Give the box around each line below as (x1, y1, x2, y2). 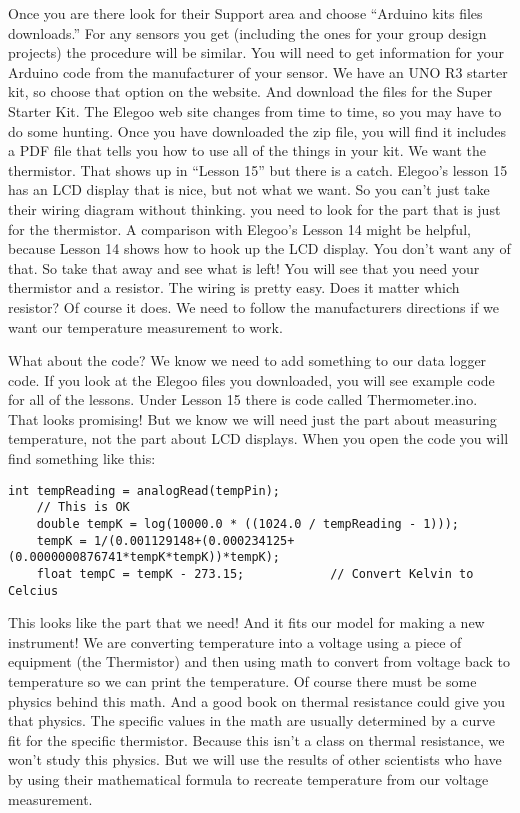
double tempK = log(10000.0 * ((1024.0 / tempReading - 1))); (36, 516, 460, 531)
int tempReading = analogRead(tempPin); (8, 483, 281, 498)
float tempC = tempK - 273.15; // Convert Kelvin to (36, 566, 474, 581)
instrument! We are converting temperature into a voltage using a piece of (8, 631, 462, 652)
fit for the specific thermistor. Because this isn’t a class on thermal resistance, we (8, 729, 505, 750)
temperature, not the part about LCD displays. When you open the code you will (8, 428, 509, 449)
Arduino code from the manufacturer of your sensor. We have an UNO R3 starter (8, 61, 508, 82)
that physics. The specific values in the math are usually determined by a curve (8, 710, 495, 731)
